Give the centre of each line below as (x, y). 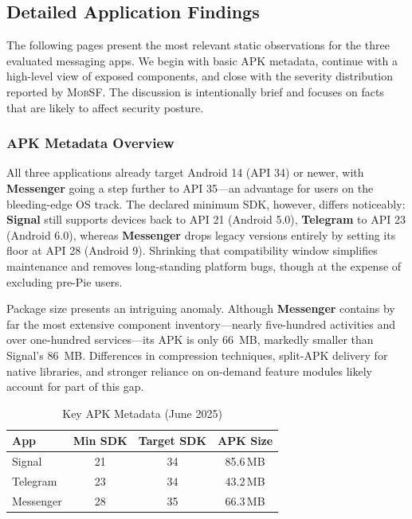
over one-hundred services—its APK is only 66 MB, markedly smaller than (190, 339)
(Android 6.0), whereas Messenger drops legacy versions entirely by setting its (201, 234)
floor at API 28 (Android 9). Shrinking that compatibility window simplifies (192, 250)
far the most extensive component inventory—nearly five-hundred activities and (201, 324)
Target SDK (173, 441)
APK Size (245, 441)
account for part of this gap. (75, 386)
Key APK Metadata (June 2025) (142, 413)
